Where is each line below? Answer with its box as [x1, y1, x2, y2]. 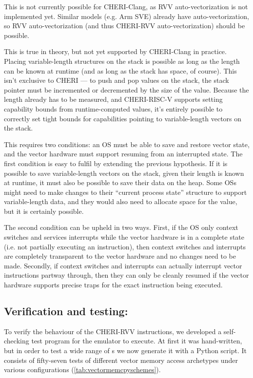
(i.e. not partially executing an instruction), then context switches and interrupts [4, 241, 246, 251]
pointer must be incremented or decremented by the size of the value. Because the [4, 84, 249, 94]
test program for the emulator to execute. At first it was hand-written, [31, 336, 242, 346]
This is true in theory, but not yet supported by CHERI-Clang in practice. [4, 46, 227, 57]
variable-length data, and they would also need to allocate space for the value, [4, 196, 237, 207]
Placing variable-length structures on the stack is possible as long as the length [4, 56, 240, 66]
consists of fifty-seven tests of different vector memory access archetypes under [4, 355, 238, 365]
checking [4, 336, 29, 346]
